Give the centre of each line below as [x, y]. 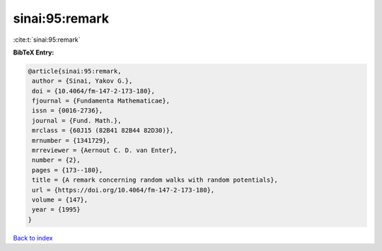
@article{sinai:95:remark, [75, 71]
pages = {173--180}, [68, 170]
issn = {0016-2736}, [68, 111]
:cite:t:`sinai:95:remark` [47, 40]
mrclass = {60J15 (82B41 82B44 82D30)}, [103, 130]
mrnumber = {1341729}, [71, 140]
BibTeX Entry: [34, 52]
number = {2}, [56, 160]
